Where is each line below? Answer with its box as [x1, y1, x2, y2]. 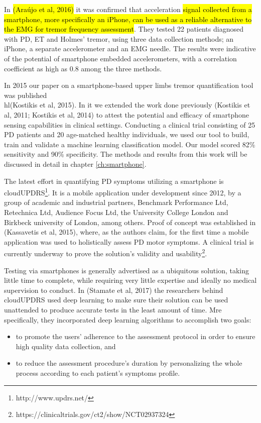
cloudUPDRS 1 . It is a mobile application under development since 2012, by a [4, 186, 241, 197]
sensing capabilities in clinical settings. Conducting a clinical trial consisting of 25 [4, 119, 255, 130]
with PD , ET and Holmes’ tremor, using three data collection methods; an [4, 33, 234, 44]
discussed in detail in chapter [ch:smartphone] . [4, 158, 147, 169]
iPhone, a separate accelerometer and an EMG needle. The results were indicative [4, 43, 256, 54]
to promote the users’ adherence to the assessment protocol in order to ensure [16, 331, 255, 342]
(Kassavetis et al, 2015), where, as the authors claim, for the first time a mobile [4, 227, 249, 237]
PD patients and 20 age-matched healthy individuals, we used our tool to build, [4, 129, 249, 140]
